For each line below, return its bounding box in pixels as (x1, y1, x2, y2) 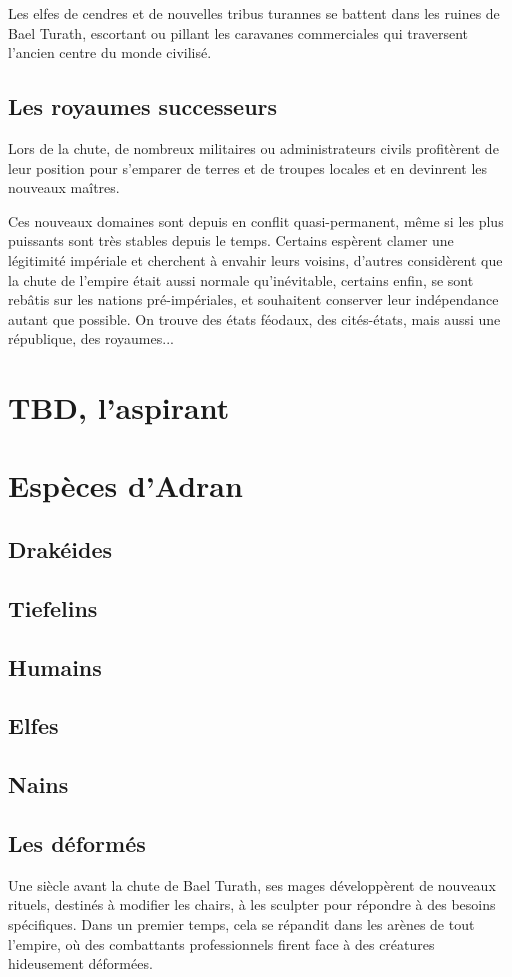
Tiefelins (8, 592, 98, 623)
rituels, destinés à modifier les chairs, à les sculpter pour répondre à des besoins (8, 894, 496, 915)
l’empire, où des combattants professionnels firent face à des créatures (8, 933, 435, 954)
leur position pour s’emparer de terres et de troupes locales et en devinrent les (8, 157, 488, 178)
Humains (8, 651, 102, 682)
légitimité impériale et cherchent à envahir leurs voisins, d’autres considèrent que (8, 249, 503, 270)
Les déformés (8, 827, 146, 858)
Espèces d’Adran (8, 465, 243, 506)
